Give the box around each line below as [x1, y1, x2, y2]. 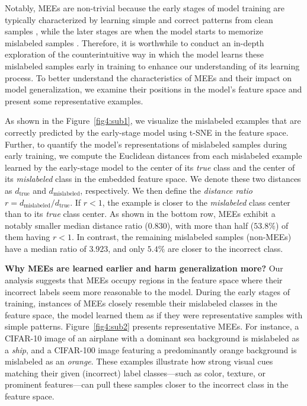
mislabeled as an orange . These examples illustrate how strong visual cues [5, 355, 273, 367]
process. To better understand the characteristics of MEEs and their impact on [5, 71, 292, 84]
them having [5, 231, 50, 243]
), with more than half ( [167, 219, 254, 231]
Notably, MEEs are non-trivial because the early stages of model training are [5, 2, 284, 14]
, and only [108, 242, 145, 254]
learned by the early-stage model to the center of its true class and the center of [5, 161, 295, 173]
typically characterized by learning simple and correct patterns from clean [5, 13, 273, 25]
